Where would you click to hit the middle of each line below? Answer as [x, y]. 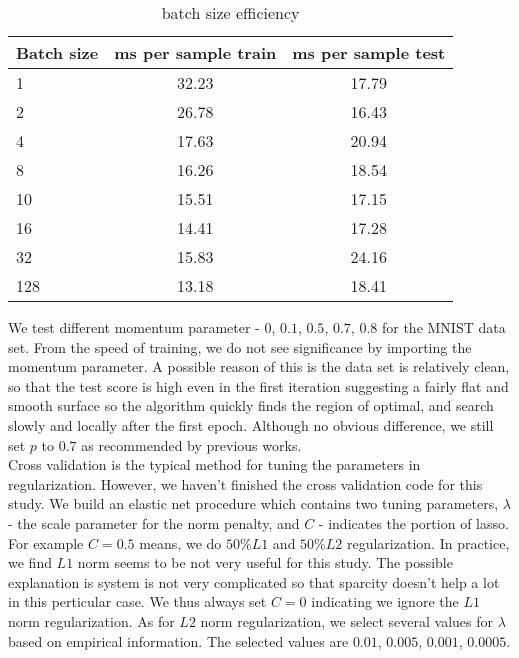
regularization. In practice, [428, 542]
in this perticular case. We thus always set [137, 601]
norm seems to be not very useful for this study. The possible [265, 562]
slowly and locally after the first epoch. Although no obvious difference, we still [251, 424]
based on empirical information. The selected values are [178, 640]
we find [30, 562]
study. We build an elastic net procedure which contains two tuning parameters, [253, 503]
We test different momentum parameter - [134, 327]
